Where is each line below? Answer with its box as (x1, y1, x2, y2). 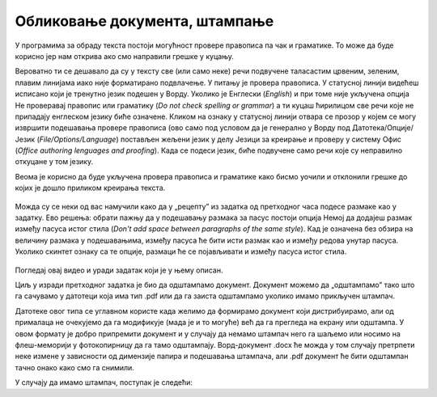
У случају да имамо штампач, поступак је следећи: (15, 378, 193, 387)
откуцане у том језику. (15, 157, 93, 167)
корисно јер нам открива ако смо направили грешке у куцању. (15, 51, 235, 61)
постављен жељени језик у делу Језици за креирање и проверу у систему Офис (120, 134, 402, 144)
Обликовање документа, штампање (15, 12, 274, 30)
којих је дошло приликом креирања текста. (15, 183, 166, 193)
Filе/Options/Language (39, 134, 117, 144)
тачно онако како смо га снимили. (15, 362, 135, 372)
